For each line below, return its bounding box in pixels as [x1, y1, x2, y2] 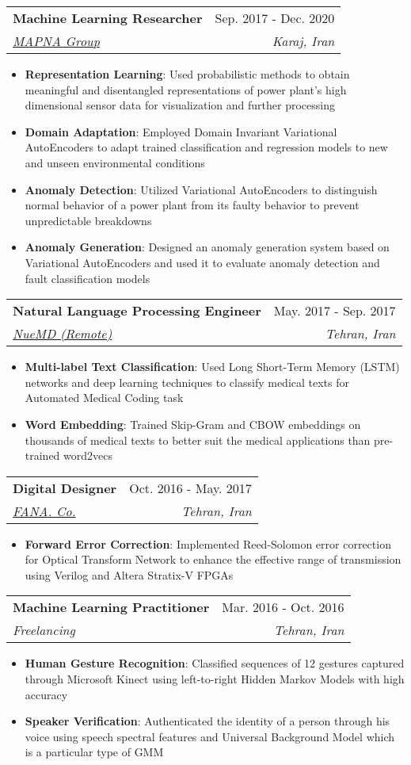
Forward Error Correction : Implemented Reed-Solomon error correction [25, 535, 391, 552]
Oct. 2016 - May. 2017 [129, 478, 252, 497]
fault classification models [25, 270, 150, 286]
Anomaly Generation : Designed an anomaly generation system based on [25, 239, 390, 255]
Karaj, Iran [272, 32, 335, 50]
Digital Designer [13, 478, 117, 497]
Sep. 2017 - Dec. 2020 [215, 9, 335, 27]
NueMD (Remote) [13, 324, 112, 343]
